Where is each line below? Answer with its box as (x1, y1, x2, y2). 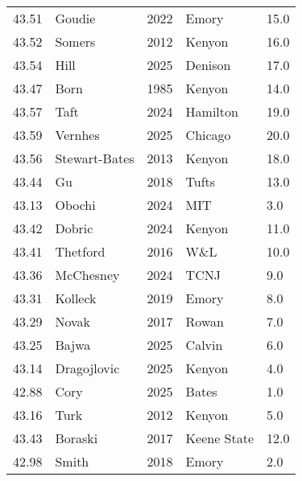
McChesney (55, 265, 120, 284)
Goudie (55, 9, 96, 27)
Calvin (185, 335, 223, 354)
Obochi (55, 195, 96, 214)
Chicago (185, 125, 231, 144)
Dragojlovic (55, 359, 120, 377)
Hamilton (185, 102, 238, 121)
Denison (185, 55, 231, 74)
